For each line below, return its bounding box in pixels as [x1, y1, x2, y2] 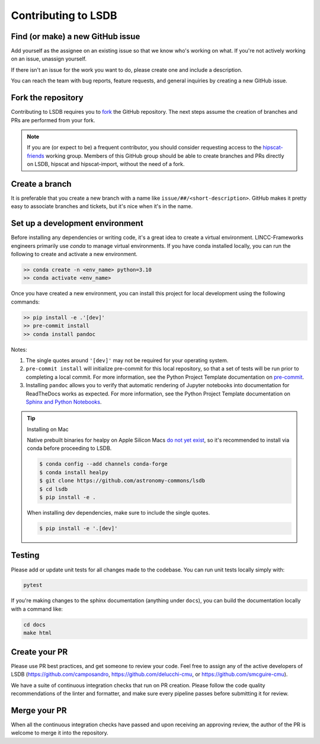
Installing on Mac [27, 426, 69, 433]
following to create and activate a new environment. [11, 251, 137, 258]
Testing [11, 550, 40, 560]
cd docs [23, 621, 46, 628]
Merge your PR [11, 705, 68, 716]
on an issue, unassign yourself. [11, 55, 87, 62]
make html [23, 630, 52, 637]
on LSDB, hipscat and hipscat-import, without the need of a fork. [27, 161, 185, 168]
